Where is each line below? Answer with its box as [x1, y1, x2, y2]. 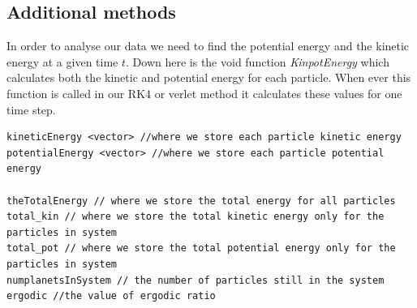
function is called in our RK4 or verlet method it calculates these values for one [6, 84, 402, 101]
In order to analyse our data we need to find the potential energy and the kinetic [6, 37, 410, 54]
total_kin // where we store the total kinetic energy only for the [6, 211, 385, 223]
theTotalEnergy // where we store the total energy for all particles [6, 195, 396, 207]
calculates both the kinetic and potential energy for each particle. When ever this [6, 69, 411, 86]
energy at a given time [6, 53, 118, 70]
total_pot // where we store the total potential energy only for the [6, 242, 396, 255]
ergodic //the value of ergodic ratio [6, 290, 216, 302]
